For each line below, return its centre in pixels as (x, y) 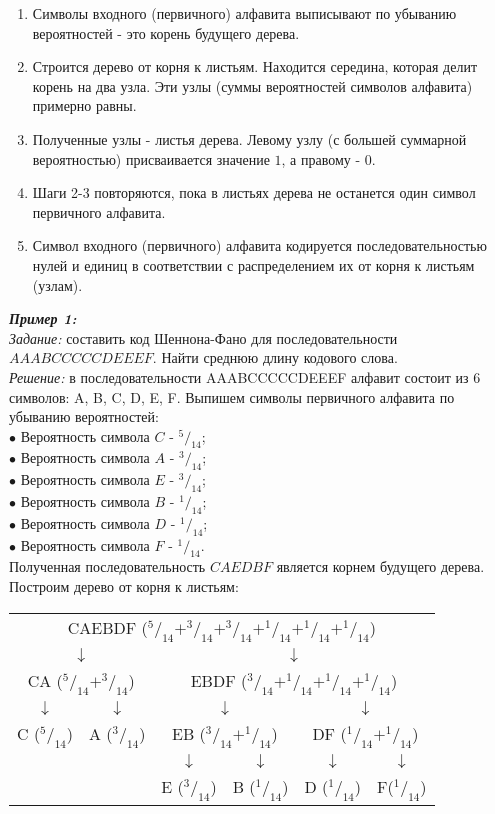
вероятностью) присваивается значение (151, 158)
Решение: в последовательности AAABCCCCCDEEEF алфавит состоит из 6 (245, 376)
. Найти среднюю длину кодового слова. (275, 357)
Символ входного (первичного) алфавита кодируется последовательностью (259, 245)
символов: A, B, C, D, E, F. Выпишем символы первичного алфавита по (232, 396)
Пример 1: (43, 318)
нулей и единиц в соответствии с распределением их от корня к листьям (253, 264)
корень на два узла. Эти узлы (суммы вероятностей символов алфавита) (252, 85)
